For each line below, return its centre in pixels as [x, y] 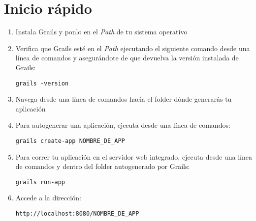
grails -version [42, 83]
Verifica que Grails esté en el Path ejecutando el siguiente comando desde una [133, 48]
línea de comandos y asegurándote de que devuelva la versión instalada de [127, 58]
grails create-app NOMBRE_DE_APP [70, 141]
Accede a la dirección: [48, 198]
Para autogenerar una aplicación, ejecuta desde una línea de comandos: [123, 125]
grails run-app [40, 182]
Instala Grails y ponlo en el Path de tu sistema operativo [101, 32]
